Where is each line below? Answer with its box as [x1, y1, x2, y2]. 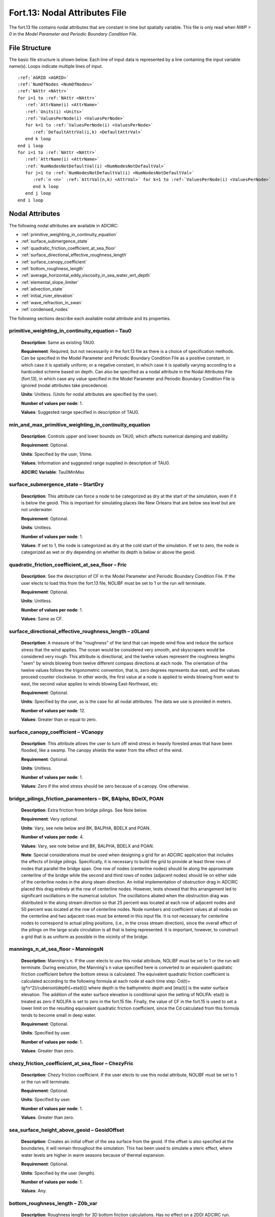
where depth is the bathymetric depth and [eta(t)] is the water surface [88, 985, 228, 991]
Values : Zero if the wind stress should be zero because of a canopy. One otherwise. [21, 783, 190, 789]
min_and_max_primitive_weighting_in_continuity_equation [9, 421, 151, 428]
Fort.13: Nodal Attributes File [9, 7, 127, 18]
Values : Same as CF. [21, 616, 63, 622]
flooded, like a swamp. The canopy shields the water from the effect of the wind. [21, 747, 183, 753]
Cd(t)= [177, 978, 190, 984]
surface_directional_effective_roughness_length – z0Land [9, 628, 150, 635]
